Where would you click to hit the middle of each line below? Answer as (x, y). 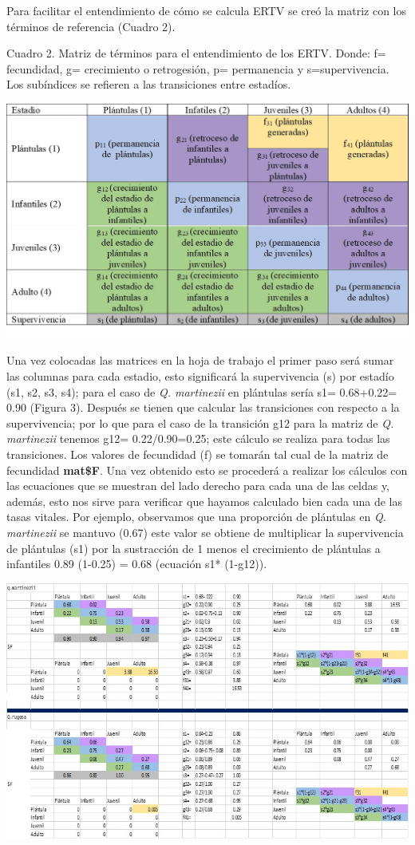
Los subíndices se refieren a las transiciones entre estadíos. (149, 84)
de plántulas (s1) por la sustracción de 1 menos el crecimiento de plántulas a (194, 548)
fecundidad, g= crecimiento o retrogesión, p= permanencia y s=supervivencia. (198, 68)
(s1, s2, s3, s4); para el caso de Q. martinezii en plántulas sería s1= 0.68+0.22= (202, 391)
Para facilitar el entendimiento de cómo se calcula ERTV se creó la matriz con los (207, 10)
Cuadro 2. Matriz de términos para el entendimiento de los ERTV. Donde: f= (196, 53)
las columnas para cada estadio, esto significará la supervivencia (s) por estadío (200, 375)
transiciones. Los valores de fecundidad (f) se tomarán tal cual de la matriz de (198, 454)
